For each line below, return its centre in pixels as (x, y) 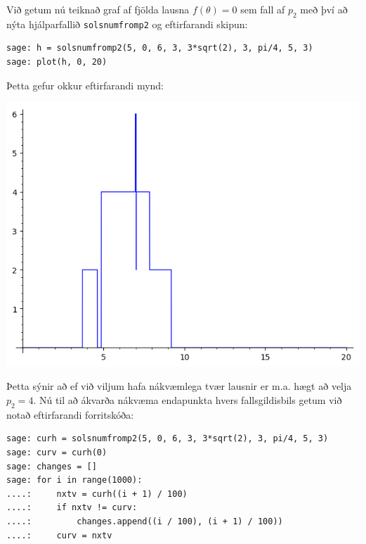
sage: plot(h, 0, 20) (57, 62)
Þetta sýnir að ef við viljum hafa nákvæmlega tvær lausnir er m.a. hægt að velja (179, 386)
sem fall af (263, 9)
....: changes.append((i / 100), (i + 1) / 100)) (145, 521)
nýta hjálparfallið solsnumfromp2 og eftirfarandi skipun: (127, 24)
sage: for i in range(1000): (74, 480)
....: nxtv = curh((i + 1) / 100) (97, 494)
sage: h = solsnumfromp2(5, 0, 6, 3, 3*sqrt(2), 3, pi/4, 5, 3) (160, 48)
